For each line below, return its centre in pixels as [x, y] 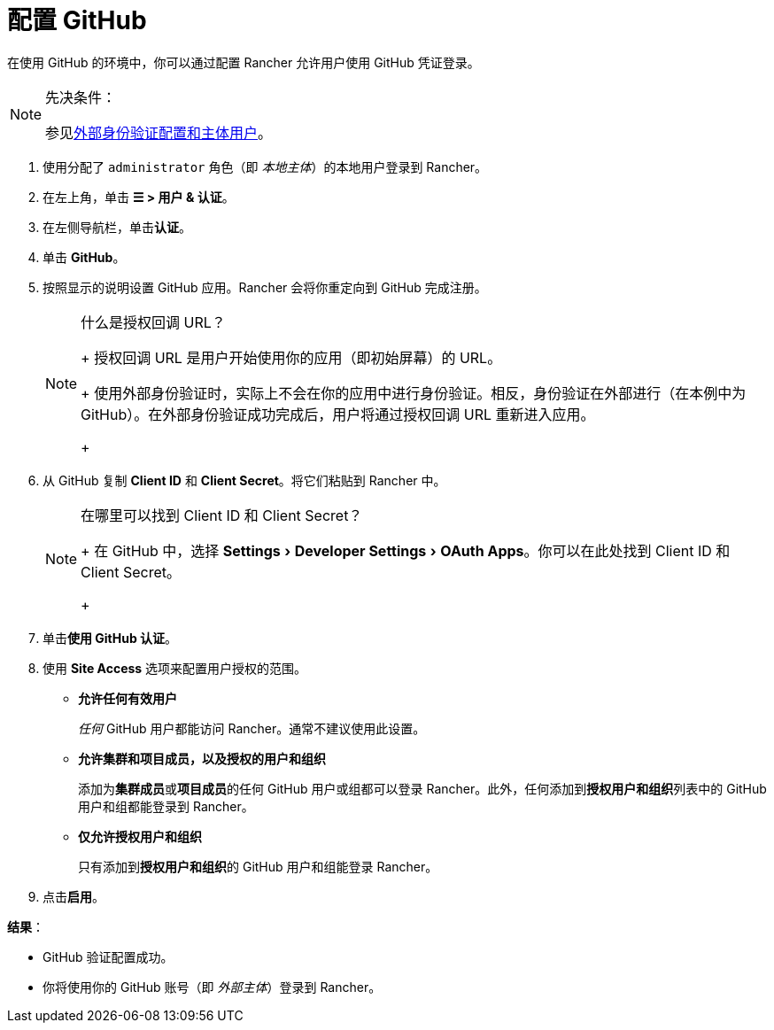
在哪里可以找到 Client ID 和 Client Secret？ [222, 515]
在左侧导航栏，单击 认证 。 [117, 227]
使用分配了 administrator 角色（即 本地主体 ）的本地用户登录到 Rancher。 [265, 167]
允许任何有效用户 [128, 698]
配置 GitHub [77, 20]
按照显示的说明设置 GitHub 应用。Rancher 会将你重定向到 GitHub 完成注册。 [265, 287]
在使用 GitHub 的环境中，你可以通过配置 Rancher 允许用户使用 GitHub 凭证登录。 [244, 62]
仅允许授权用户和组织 [140, 836]
